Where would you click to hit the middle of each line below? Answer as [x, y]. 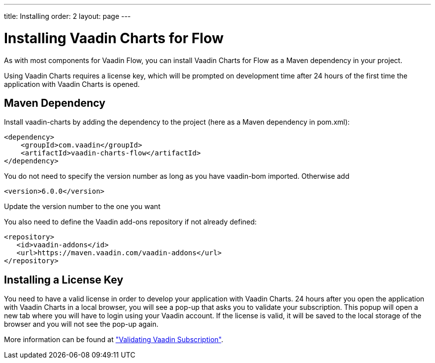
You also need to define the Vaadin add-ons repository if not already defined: [130, 222]
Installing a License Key [64, 280]
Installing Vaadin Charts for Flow [114, 38]
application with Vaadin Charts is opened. [72, 84]
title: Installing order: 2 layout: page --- [68, 16]
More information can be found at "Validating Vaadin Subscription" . [114, 340]
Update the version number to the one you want [82, 207]
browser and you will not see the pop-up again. [81, 324]
